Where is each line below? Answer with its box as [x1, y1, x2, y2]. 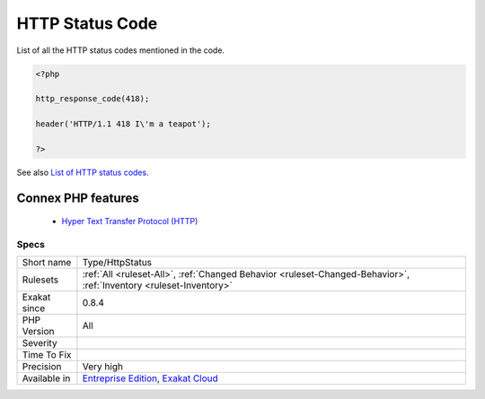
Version [22, 325, 55, 338]
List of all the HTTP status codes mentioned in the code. [16, 45, 225, 56]
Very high [82, 360, 123, 373]
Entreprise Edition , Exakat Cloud [82, 372, 219, 385]
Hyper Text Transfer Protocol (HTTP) [61, 216, 198, 227]
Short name [22, 256, 72, 269]
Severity [22, 337, 57, 350]
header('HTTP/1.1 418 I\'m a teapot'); [35, 119, 211, 129]
